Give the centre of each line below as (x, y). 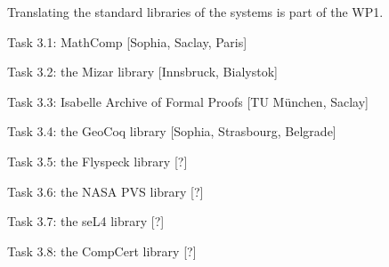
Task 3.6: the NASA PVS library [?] (105, 191)
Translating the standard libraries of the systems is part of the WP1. (195, 12)
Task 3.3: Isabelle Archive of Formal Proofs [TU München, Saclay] (188, 101)
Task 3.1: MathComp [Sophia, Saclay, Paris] (127, 41)
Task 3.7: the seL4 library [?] (86, 221)
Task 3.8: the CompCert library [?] (102, 251)
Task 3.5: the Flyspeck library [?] (97, 161)
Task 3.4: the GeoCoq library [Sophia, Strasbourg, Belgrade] (172, 131)
